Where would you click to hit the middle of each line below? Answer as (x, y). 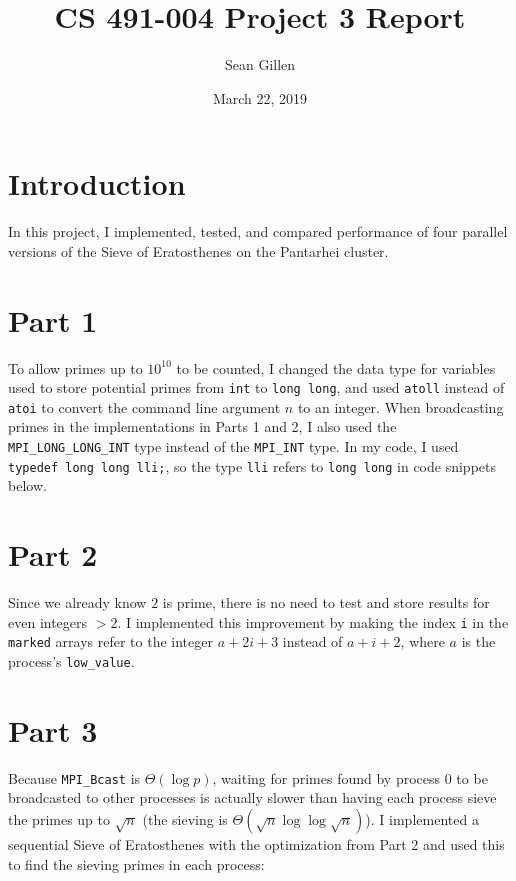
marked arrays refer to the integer (110, 641)
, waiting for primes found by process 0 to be (350, 777)
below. (27, 485)
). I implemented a (422, 819)
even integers (48, 621)
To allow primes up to (75, 367)
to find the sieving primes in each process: (136, 863)
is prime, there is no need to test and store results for (326, 602)
